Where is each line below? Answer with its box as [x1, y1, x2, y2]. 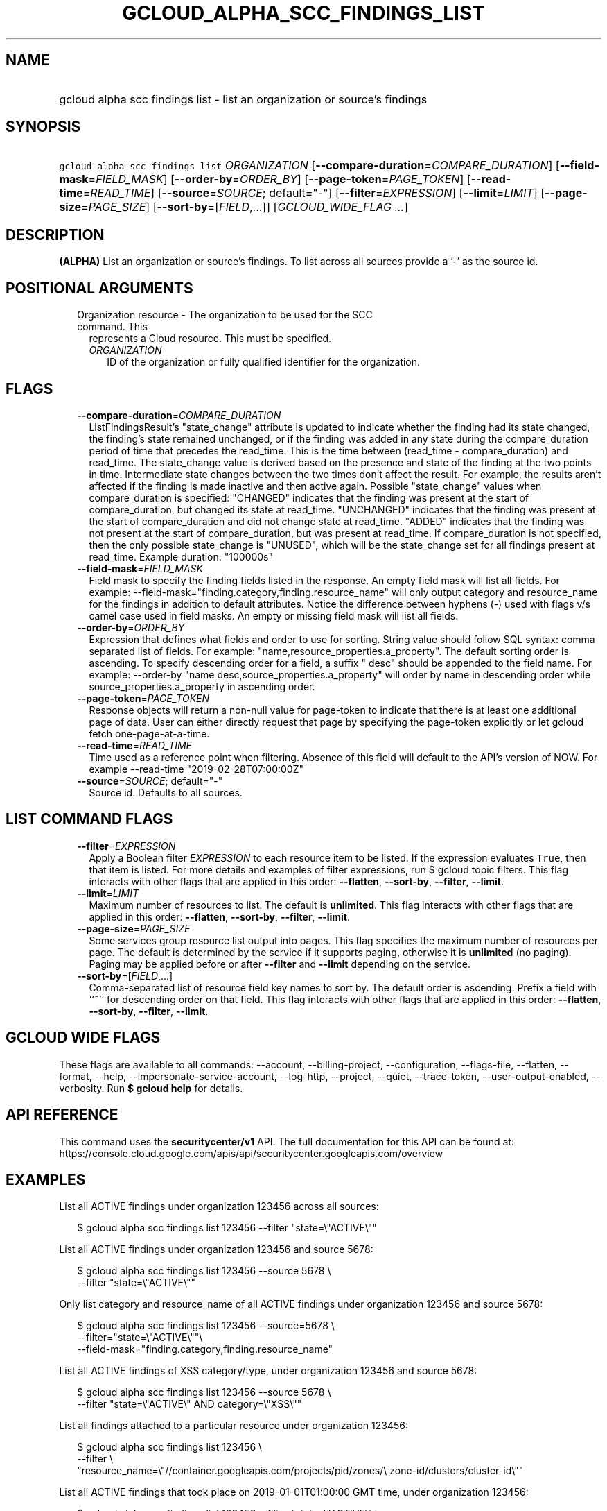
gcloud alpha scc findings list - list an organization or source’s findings [59, 92, 428, 106]
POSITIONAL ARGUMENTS [6, 279, 193, 297]
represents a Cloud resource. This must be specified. [89, 332, 331, 345]
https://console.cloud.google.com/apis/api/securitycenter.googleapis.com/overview [59, 1147, 443, 1159]
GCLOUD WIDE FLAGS [6, 1029, 161, 1047]
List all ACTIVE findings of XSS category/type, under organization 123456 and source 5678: [59, 1365, 477, 1377]
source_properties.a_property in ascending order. [89, 680, 315, 692]
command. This [77, 321, 148, 333]
